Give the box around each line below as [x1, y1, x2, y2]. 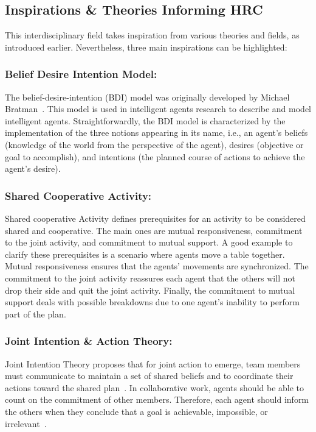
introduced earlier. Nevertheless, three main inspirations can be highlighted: [5, 40, 287, 53]
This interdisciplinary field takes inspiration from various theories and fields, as [5, 29, 300, 41]
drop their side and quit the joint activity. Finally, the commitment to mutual [5, 283, 295, 296]
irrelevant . [5, 417, 47, 430]
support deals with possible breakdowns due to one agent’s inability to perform [5, 296, 300, 308]
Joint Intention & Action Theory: [5, 333, 173, 349]
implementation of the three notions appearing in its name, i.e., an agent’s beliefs [5, 126, 308, 139]
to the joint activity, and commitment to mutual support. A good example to [5, 236, 293, 249]
